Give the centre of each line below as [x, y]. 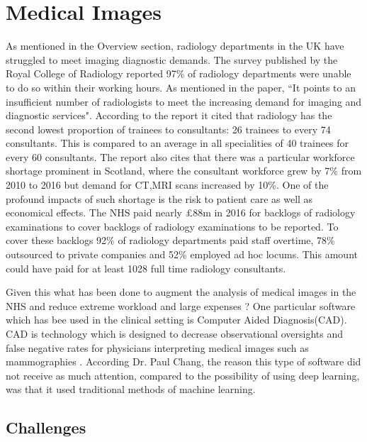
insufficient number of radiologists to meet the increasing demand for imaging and [184, 101]
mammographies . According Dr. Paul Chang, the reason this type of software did [183, 361]
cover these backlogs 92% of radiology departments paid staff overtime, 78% [170, 240]
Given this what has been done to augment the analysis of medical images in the [181, 292]
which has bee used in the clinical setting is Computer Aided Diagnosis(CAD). [176, 320]
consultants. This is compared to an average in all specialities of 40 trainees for [177, 143]
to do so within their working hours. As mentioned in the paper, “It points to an [181, 87]
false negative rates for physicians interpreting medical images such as [157, 347]
